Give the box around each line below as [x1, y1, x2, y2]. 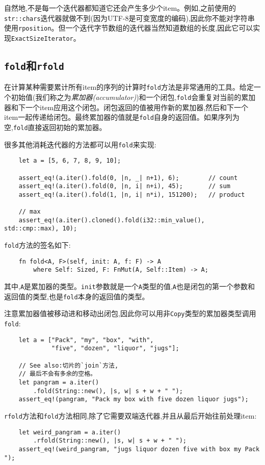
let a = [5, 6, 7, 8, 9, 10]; [18, 157, 121, 165]
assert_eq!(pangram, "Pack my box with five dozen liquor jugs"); [18, 396, 249, 403]
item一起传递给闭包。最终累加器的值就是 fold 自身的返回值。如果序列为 [4, 112, 240, 122]
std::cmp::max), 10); [4, 225, 77, 232]
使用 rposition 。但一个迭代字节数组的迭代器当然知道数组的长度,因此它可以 [4, 22, 253, 33]
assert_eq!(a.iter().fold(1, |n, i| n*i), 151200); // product [18, 191, 245, 198]
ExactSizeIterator [11, 35, 73, 42]
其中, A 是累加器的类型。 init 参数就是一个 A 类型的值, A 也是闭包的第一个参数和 [4, 281, 255, 292]
